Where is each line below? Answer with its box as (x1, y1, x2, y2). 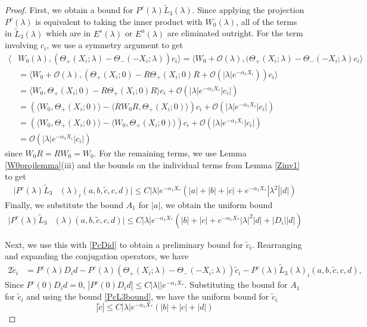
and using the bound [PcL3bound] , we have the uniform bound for (26, 290, 269, 303)
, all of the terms (236, 15, 297, 27)
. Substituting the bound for (184, 278, 288, 291)
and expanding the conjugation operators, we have (5, 250, 189, 262)
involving (5, 39, 38, 51)
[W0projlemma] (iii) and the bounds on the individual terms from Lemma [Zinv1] (5, 158, 300, 171)
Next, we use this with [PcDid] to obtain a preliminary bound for (5, 238, 244, 250)
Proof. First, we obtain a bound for (5, 4, 133, 16)
